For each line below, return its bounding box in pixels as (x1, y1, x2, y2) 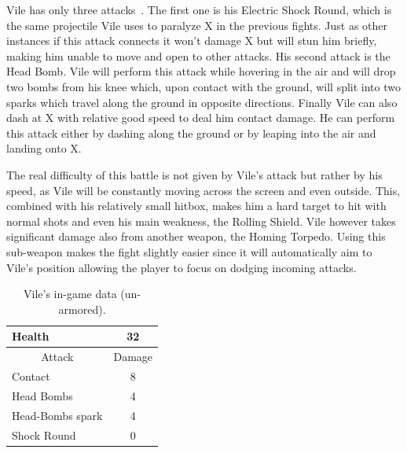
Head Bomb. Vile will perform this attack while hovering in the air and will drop (6, 63, 396, 79)
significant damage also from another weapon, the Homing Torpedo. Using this (6, 228, 386, 245)
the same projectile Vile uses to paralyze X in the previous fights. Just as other (6, 17, 388, 33)
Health (12, 328, 49, 344)
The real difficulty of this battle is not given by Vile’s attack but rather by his (6, 166, 383, 182)
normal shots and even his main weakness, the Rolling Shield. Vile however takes (6, 212, 396, 229)
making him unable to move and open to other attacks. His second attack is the (6, 47, 390, 64)
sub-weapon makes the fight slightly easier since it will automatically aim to (6, 243, 372, 260)
